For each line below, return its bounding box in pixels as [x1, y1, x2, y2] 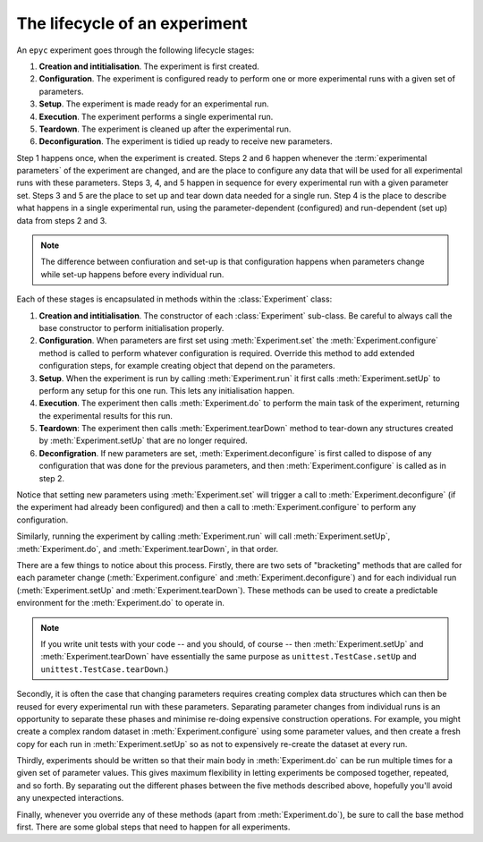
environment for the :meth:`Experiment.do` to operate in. [16, 598, 225, 608]
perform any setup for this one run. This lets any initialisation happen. [38, 385, 295, 395]
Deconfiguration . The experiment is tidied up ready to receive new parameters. [38, 136, 333, 147]
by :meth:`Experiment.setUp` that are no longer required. [38, 435, 248, 447]
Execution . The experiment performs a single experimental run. [38, 111, 274, 122]
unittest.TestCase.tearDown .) [40, 663, 169, 675]
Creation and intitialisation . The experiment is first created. [38, 61, 259, 72]
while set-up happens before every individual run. [40, 268, 225, 279]
